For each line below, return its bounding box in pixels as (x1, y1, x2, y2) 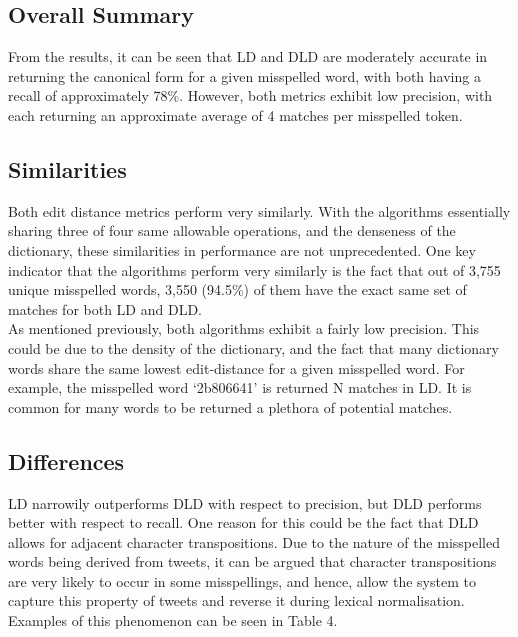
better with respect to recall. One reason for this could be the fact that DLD (8, 512, 479, 533)
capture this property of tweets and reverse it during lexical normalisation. (8, 590, 465, 611)
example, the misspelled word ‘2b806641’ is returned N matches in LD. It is (8, 377, 472, 398)
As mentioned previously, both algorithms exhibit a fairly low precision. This (8, 318, 480, 339)
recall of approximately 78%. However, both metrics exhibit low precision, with (8, 85, 493, 106)
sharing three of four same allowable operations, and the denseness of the (8, 220, 456, 241)
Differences (8, 445, 125, 476)
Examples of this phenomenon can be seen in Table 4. (8, 610, 338, 631)
